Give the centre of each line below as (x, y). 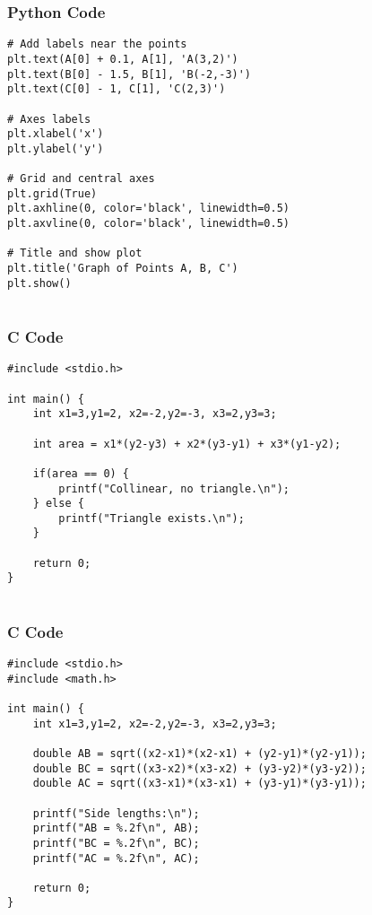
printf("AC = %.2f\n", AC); (116, 858)
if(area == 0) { (81, 473)
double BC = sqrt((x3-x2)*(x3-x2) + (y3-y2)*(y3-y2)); (199, 768)
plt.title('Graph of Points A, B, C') (123, 269)
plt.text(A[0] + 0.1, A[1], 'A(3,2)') (123, 59)
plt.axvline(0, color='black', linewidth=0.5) (148, 224)
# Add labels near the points (97, 44)
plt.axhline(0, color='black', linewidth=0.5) (148, 209)
